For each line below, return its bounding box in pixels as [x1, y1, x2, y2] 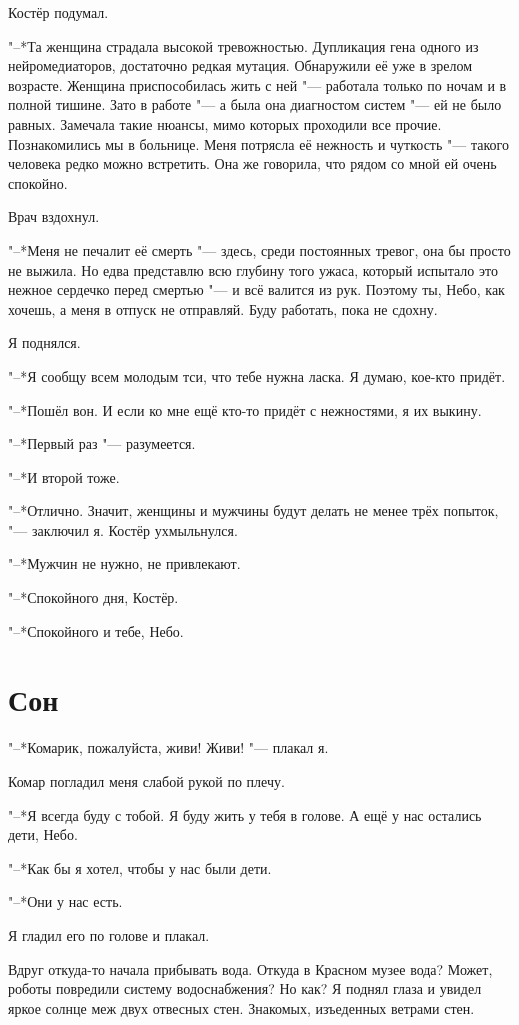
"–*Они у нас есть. [8, 891, 123, 912]
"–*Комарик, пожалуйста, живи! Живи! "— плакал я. [8, 737, 329, 758]
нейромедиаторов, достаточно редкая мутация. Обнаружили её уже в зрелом [8, 55, 473, 76]
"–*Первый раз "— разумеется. [8, 433, 196, 454]
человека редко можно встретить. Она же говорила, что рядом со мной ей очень [8, 153, 497, 174]
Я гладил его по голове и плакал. [8, 924, 210, 945]
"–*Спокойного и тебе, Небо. [8, 620, 184, 641]
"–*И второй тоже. [8, 466, 120, 487]
